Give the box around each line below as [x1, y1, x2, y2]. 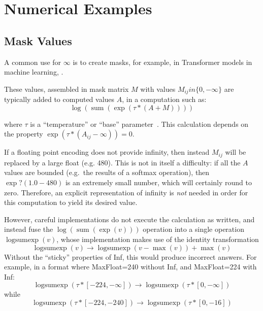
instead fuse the [4, 224, 53, 234]
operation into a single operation [143, 224, 244, 234]
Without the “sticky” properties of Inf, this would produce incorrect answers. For [4, 251, 257, 262]
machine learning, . [4, 66, 63, 77]
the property [4, 128, 43, 139]
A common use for [4, 56, 61, 67]
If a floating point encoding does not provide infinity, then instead [4, 147, 210, 157]
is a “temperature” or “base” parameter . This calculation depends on [30, 118, 249, 129]
